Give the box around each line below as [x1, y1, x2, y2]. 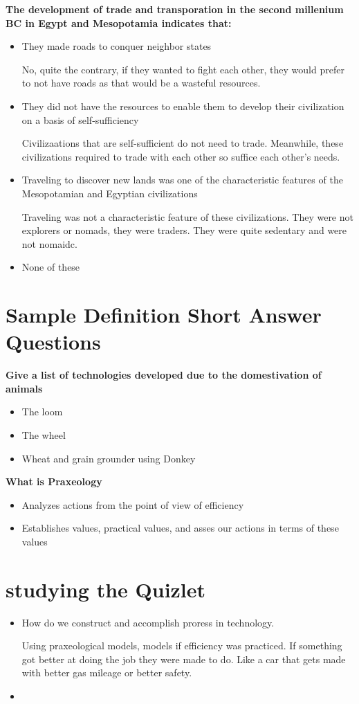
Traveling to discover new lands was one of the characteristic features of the [21, 172, 343, 187]
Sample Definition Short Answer [6, 300, 322, 329]
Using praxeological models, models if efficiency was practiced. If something [21, 638, 342, 653]
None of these [21, 260, 80, 274]
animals [6, 381, 43, 395]
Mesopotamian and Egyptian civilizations [21, 186, 198, 200]
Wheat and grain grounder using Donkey [21, 451, 196, 465]
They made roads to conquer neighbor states [21, 39, 212, 53]
